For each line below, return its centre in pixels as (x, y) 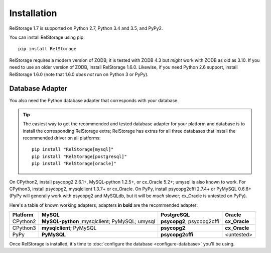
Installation (33, 13)
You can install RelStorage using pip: (47, 37)
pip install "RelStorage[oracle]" (74, 164)
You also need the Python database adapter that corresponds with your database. (94, 101)
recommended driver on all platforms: (62, 138)
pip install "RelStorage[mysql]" (73, 149)
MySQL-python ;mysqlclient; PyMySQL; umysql (98, 221)
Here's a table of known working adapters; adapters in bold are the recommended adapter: (104, 205)
